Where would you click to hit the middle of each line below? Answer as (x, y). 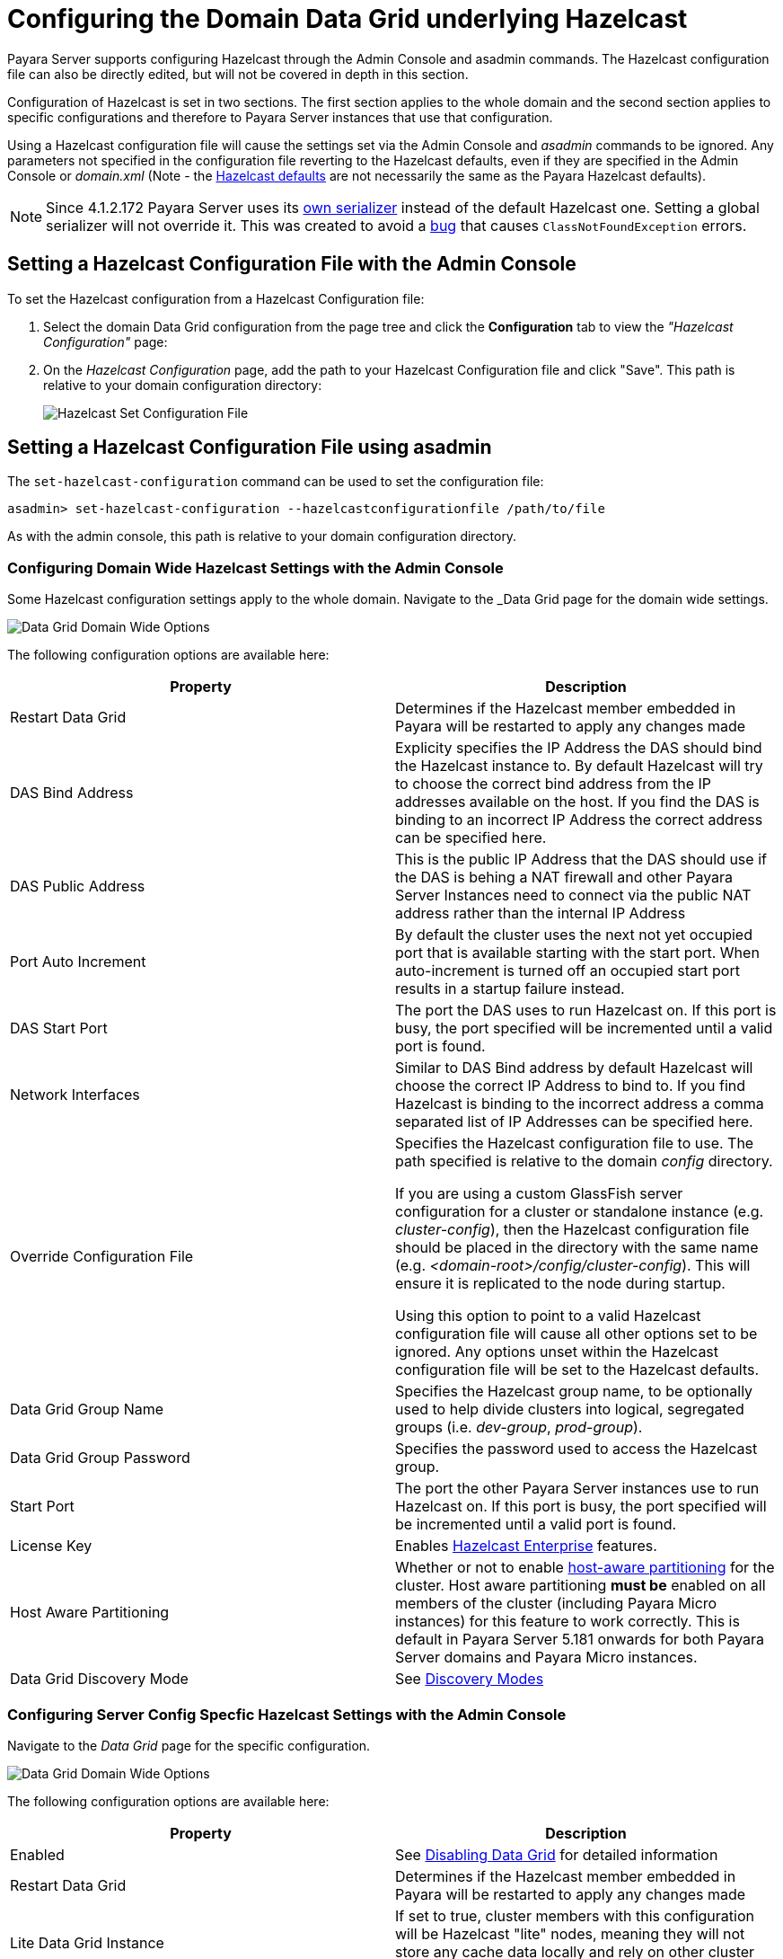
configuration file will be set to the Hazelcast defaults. (577, 1370)
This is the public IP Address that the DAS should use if (581, 860)
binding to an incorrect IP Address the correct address (579, 820)
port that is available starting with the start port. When (577, 953)
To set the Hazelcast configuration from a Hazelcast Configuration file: (216, 298)
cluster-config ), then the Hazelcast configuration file (572, 1230)
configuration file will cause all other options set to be (576, 1334)
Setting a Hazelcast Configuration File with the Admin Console (292, 264)
